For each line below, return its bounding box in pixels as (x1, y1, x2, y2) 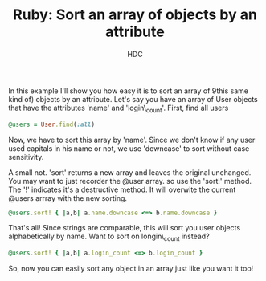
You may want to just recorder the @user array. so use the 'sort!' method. (8, 176, 252, 185)
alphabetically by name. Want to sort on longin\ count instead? (8, 231, 211, 243)
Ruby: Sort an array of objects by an (13, 6, 257, 24)
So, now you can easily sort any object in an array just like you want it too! (8, 263, 254, 274)
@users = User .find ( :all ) (8, 120, 95, 128)
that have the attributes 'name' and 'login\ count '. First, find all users (8, 103, 229, 114)
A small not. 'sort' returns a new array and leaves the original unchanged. (8, 167, 252, 177)
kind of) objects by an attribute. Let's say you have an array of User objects (8, 94, 259, 104)
